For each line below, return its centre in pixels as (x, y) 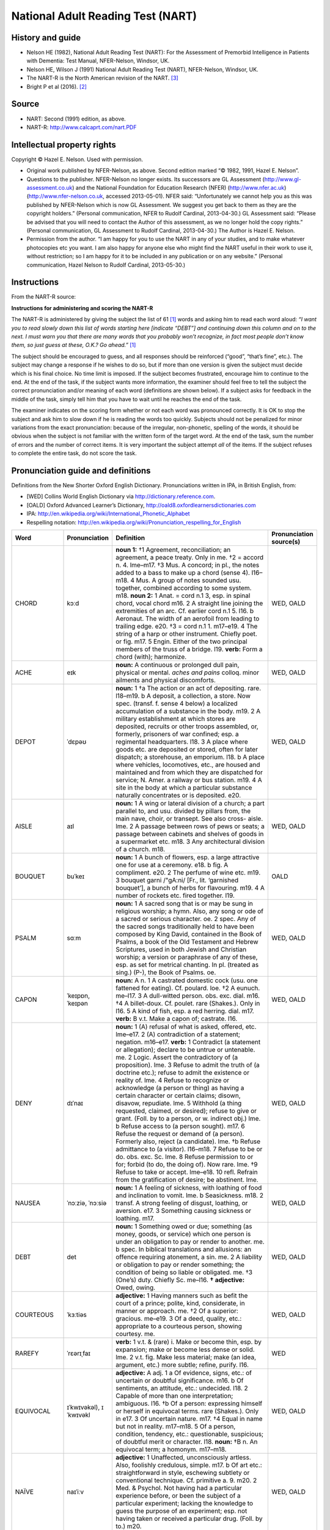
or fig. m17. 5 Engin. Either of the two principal (181, 641)
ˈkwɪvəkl (79, 1415)
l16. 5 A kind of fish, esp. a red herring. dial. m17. (185, 1011)
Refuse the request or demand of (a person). (180, 1133)
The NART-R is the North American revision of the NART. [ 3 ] (102, 78)
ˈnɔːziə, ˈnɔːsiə (87, 1203)
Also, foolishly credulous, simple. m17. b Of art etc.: (189, 1465)
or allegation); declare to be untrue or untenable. (185, 1050)
